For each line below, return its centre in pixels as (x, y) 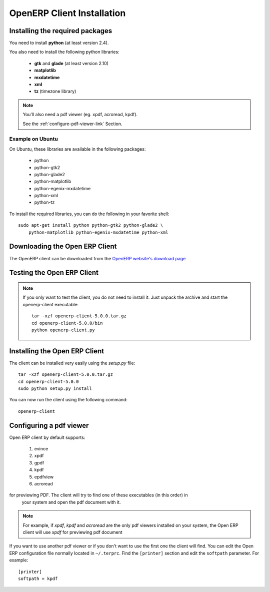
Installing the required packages (61, 31)
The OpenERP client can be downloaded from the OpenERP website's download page (97, 258)
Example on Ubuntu (34, 139)
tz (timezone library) (55, 91)
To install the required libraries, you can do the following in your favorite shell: (89, 214)
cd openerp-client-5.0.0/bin (67, 323)
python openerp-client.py (63, 330)
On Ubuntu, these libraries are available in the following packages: (77, 149)
